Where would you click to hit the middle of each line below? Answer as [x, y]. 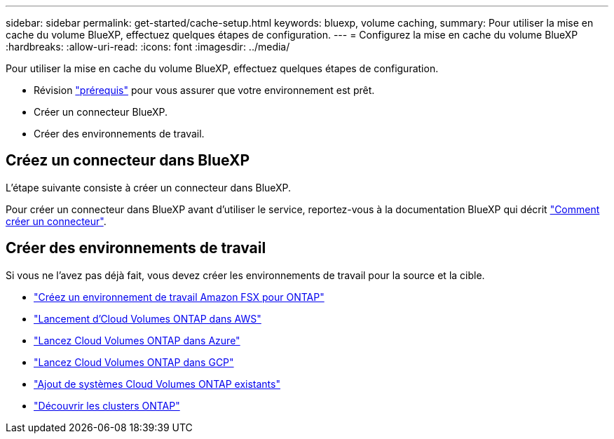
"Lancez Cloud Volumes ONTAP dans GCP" [134, 362]
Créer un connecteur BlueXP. [101, 112]
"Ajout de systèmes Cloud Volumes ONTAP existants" [157, 384]
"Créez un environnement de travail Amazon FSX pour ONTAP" [179, 297]
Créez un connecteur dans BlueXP [128, 161]
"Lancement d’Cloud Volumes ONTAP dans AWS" [148, 318]
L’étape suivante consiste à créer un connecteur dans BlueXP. [149, 187]
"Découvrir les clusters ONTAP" [107, 405]
